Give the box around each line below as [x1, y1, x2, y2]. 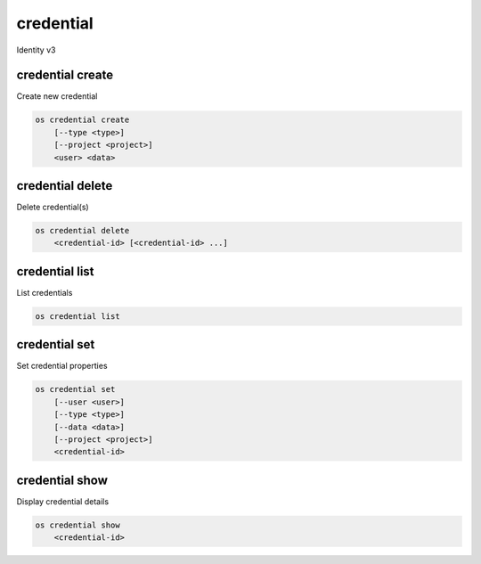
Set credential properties [16, 361, 108, 372]
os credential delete [35, 225, 130, 236]
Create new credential [16, 91, 98, 102]
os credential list [35, 311, 120, 321]
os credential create [35, 115, 130, 125]
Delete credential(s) [16, 201, 89, 213]
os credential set [35, 384, 116, 395]
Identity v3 [16, 45, 56, 55]
